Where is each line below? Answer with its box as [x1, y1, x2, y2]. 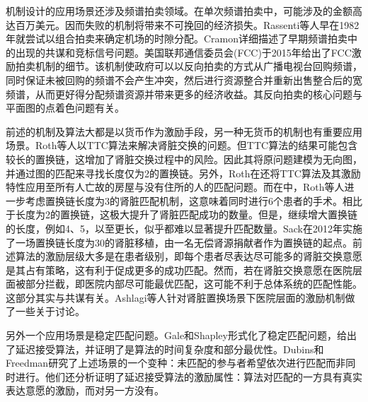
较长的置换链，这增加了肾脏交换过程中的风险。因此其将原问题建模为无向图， [6, 151, 362, 166]
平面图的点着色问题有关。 [6, 100, 125, 115]
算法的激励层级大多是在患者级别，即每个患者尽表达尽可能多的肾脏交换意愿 [15, 249, 362, 264]
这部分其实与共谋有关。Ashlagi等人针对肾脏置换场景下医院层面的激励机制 [6, 290, 345, 305]
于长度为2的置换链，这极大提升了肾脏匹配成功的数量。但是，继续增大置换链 [6, 207, 357, 222]
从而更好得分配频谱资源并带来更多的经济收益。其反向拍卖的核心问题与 [35, 86, 362, 101]
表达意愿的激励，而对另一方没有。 [6, 383, 164, 398]
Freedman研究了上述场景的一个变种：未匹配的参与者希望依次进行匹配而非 [6, 355, 346, 370]
